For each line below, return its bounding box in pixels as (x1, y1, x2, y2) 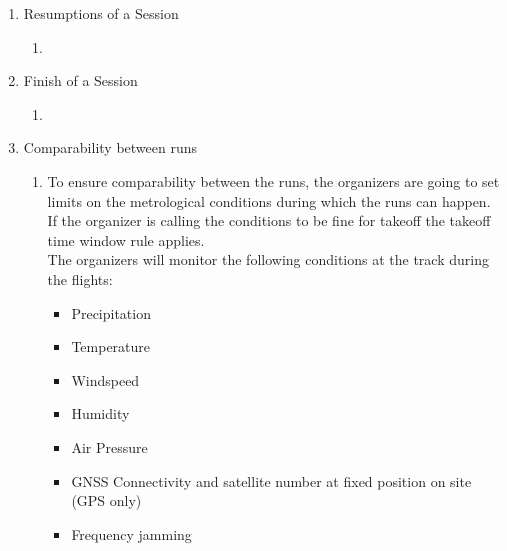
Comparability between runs (23, 137, 198, 158)
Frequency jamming (71, 523, 192, 544)
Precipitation (71, 302, 151, 323)
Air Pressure (71, 436, 148, 457)
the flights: (47, 268, 113, 289)
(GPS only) (71, 490, 142, 511)
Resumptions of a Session (23, 3, 179, 23)
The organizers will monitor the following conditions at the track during (47, 249, 489, 270)
